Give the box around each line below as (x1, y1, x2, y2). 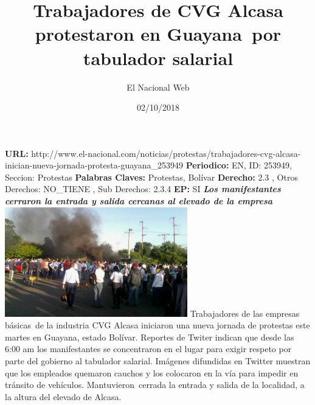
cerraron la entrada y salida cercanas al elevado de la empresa (5, 195, 273, 207)
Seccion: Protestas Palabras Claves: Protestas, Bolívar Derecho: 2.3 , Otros (5, 170, 298, 183)
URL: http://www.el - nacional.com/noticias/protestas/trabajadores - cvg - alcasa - (5, 147, 301, 159)
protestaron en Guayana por (35, 21, 282, 46)
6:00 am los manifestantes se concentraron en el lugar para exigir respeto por (5, 342, 292, 355)
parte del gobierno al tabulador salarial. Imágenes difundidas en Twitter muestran (5, 354, 311, 367)
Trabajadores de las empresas (190, 306, 300, 319)
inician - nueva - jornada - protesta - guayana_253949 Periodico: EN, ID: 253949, (5, 159, 292, 171)
